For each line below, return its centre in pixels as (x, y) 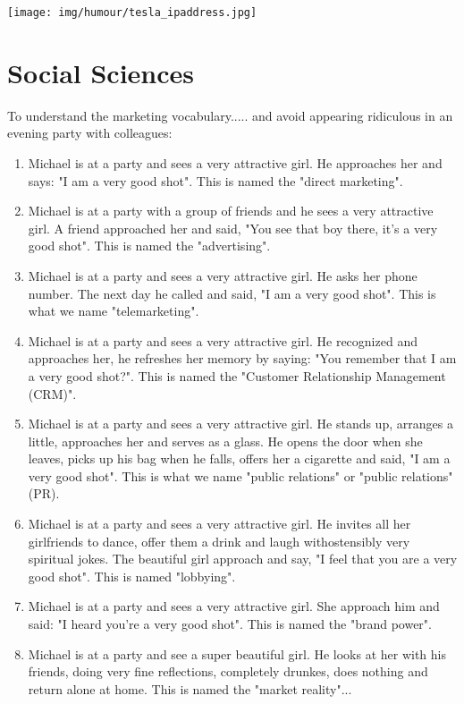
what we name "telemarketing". (114, 311)
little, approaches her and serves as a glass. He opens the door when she (225, 441)
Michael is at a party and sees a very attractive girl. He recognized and (223, 340)
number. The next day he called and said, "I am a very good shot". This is (232, 293)
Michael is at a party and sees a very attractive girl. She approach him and (234, 606)
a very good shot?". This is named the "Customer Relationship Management (237, 375)
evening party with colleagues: (90, 133)
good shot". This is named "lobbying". (132, 576)
